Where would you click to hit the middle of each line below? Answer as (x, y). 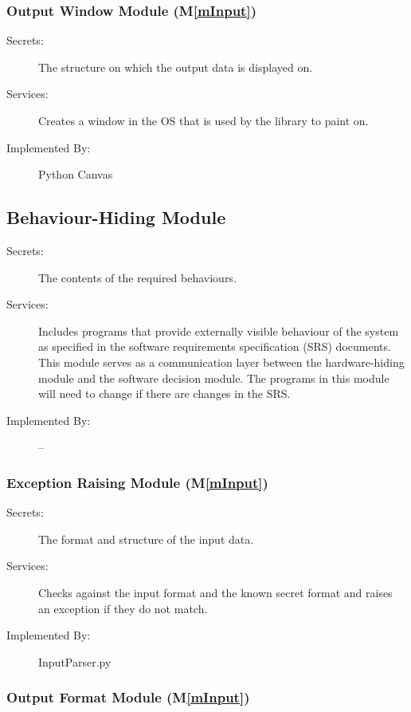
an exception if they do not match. (123, 608)
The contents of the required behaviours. (137, 277)
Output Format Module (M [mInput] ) (128, 697)
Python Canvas (76, 174)
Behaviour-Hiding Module (116, 217)
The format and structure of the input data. (146, 539)
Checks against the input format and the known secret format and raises (215, 592)
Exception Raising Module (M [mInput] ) (137, 482)
